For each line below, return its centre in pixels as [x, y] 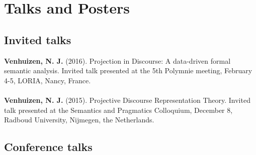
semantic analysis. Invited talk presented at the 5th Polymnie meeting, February [128, 70]
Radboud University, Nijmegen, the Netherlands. [79, 120]
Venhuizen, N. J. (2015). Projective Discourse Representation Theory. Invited [127, 100]
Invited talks [38, 39]
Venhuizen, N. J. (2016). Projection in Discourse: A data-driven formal [117, 60]
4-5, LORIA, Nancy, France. [48, 80]
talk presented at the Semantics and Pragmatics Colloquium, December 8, [118, 110]
